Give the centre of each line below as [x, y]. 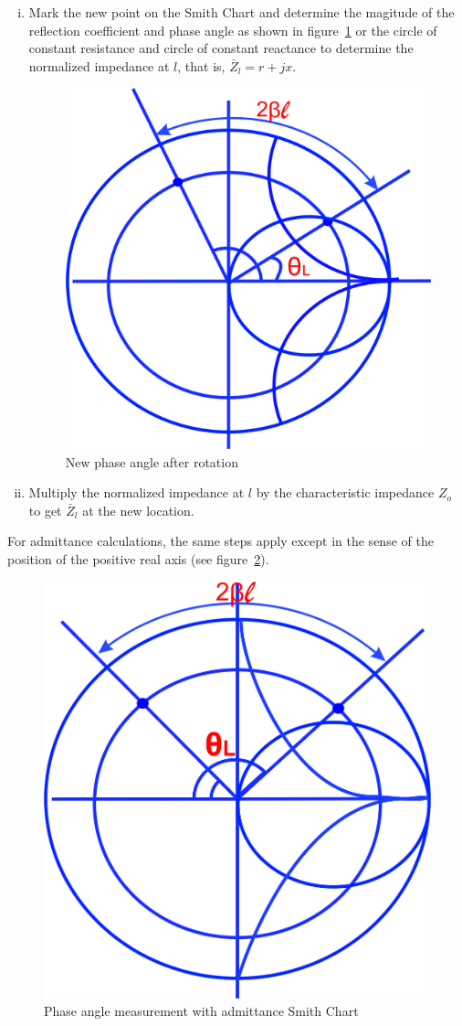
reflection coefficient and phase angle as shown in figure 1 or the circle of [233, 30]
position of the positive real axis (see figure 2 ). [138, 559]
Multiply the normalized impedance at [136, 492]
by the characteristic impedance [345, 492]
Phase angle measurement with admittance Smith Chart [201, 1011]
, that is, [201, 65]
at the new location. [138, 510]
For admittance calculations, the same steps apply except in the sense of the [220, 541]
